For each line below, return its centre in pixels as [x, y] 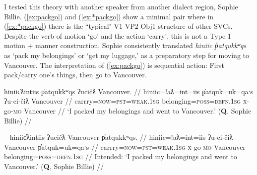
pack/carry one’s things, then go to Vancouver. [75, 75]
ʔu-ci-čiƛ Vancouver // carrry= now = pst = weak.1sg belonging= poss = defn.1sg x [126, 101]
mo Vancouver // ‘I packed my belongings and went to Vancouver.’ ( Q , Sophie [132, 110]
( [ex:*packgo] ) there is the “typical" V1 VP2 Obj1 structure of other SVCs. [118, 26]
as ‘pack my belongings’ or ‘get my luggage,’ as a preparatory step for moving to [127, 55]
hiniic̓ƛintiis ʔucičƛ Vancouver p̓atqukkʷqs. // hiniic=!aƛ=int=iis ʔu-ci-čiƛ [121, 137]
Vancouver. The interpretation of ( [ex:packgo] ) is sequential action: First [114, 65]
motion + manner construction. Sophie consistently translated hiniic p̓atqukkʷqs [125, 45]
